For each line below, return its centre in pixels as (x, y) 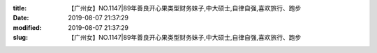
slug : (20, 38)
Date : (21, 18)
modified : (27, 27)
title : (20, 8)
